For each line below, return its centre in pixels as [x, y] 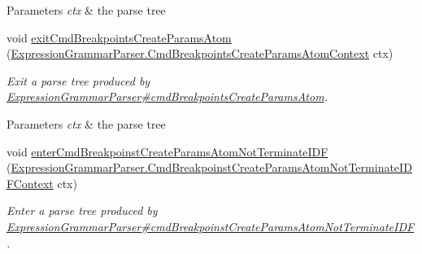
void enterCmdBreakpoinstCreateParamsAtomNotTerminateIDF [167, 151]
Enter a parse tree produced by [82, 210]
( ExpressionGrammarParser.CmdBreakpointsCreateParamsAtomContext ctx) [200, 53]
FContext [30, 183]
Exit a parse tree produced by [78, 80]
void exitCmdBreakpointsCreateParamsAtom [119, 37]
